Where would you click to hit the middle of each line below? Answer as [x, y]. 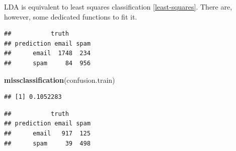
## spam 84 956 [47, 63]
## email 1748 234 [47, 53]
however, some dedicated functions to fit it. [71, 16]
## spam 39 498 [47, 143]
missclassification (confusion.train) [60, 80]
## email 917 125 [47, 133]
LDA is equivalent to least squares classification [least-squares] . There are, [118, 7]
